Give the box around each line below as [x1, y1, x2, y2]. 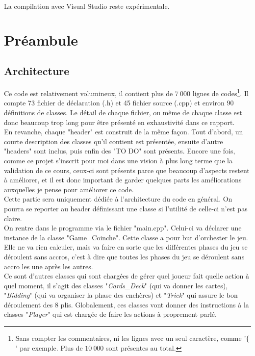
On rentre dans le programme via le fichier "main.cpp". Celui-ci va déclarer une [4, 223, 242, 233]
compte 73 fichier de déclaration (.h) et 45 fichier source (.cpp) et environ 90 [4, 98, 234, 108]
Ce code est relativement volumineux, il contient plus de [4, 88, 173, 98]
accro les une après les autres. [4, 261, 93, 271]
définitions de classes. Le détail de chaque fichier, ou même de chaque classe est [4, 107, 242, 118]
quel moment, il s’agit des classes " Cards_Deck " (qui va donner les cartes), [4, 280, 228, 290]
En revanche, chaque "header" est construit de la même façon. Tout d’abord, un [4, 127, 243, 137]
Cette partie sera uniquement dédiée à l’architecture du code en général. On [4, 194, 232, 204]
